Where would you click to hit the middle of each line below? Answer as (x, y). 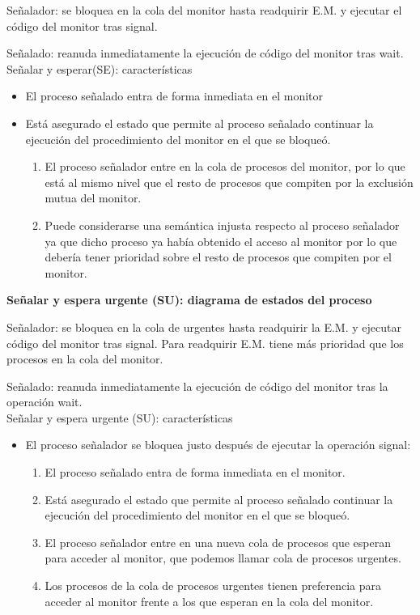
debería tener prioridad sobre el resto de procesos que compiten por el (218, 257)
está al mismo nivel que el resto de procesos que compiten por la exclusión (229, 182)
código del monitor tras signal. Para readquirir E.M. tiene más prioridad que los (205, 343)
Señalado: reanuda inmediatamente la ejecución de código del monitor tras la (197, 386)
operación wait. (45, 402)
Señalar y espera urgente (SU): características (120, 417)
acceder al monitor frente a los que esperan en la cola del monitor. (209, 601)
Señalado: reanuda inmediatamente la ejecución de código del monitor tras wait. (205, 53)
